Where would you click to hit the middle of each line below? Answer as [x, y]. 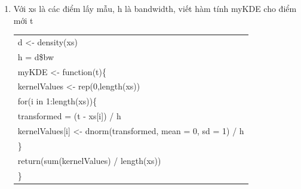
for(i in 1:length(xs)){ [57, 101]
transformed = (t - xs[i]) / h [69, 116]
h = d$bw [36, 56]
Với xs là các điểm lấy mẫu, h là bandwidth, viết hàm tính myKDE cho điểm [155, 8]
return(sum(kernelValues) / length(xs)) [89, 160]
